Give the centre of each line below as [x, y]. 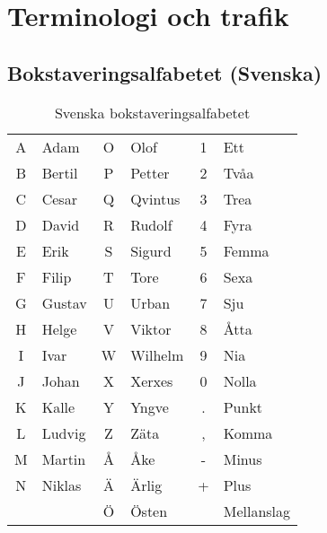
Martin [64, 459]
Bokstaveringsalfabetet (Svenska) [165, 72]
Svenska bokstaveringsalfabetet [152, 112]
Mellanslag [257, 511]
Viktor [151, 328]
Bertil [60, 172]
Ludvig [64, 433]
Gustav [64, 302]
